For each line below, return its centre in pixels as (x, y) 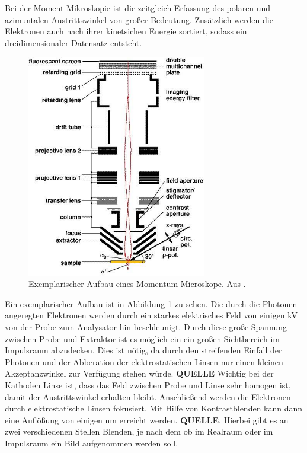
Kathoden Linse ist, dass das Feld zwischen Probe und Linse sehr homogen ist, (148, 385)
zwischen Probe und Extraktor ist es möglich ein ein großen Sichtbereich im (142, 338)
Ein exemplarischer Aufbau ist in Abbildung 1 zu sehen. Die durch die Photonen (151, 303)
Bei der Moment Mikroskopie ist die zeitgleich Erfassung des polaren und (138, 8)
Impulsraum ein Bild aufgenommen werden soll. (92, 443)
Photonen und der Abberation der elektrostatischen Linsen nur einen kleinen (144, 361)
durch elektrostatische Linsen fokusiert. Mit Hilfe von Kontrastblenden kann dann (154, 408)
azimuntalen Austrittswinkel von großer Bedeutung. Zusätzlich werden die (139, 19)
